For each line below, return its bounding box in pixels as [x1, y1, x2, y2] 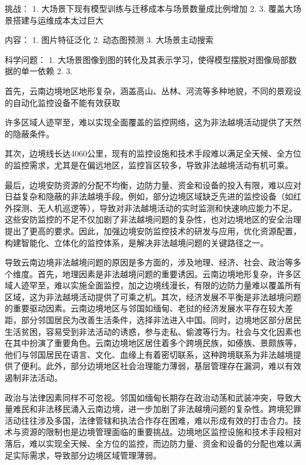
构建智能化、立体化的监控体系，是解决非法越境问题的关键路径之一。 [5, 236, 268, 248]
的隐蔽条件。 [5, 127, 54, 139]
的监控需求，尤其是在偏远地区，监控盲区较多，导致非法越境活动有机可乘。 [5, 158, 293, 171]
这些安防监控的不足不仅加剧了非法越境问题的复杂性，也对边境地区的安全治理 [5, 213, 301, 225]
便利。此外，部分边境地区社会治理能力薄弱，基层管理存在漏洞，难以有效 [21, 360, 301, 372]
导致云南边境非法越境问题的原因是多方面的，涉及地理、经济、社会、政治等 [5, 256, 293, 268]
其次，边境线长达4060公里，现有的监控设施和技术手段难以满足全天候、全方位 [5, 147, 301, 160]
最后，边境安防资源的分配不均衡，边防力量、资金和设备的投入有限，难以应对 [5, 178, 301, 191]
